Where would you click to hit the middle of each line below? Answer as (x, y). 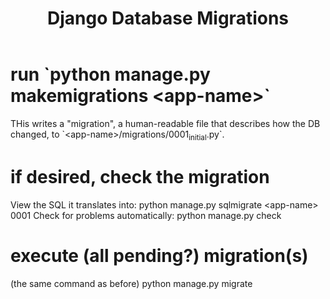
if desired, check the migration (140, 176)
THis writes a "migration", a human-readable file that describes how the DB (165, 123)
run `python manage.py (110, 74)
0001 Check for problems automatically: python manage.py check (146, 215)
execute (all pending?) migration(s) (159, 255)
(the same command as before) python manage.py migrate (131, 283)
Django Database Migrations (168, 18)
